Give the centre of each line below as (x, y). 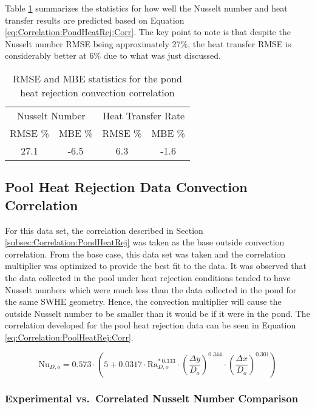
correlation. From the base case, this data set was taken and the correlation (145, 254)
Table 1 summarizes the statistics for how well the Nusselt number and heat (146, 8)
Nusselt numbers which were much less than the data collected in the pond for (151, 289)
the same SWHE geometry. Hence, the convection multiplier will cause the (143, 301)
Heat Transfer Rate (144, 115)
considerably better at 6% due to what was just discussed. (113, 55)
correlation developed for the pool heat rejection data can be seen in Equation (151, 325)
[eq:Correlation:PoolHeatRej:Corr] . (69, 337)
